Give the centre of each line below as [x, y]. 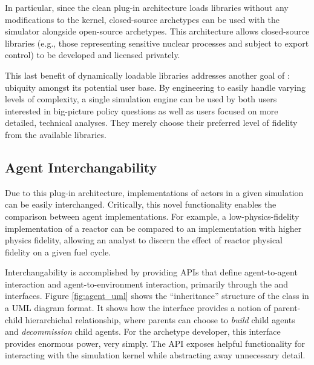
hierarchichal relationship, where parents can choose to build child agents [160, 319]
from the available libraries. [56, 134]
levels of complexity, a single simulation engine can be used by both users [141, 99]
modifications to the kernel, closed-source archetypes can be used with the [142, 19]
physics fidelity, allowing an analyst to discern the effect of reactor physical [144, 240]
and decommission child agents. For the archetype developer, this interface [143, 331]
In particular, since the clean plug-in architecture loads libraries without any [147, 7]
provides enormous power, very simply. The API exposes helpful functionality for [155, 343]
